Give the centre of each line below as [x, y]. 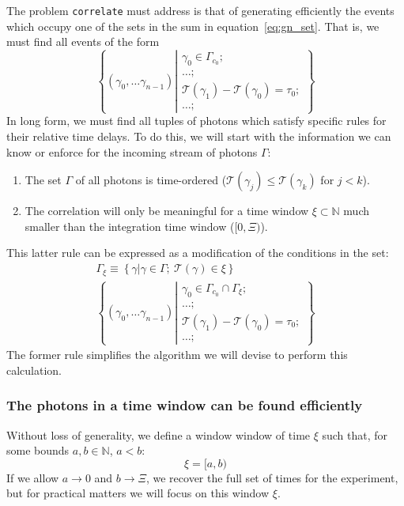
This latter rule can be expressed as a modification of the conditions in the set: [198, 253]
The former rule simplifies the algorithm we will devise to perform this [177, 355]
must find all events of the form [83, 42]
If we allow [33, 477]
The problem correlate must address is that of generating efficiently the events [200, 10]
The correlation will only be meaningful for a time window [167, 211]
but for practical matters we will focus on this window [138, 493]
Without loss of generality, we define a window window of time [159, 434]
